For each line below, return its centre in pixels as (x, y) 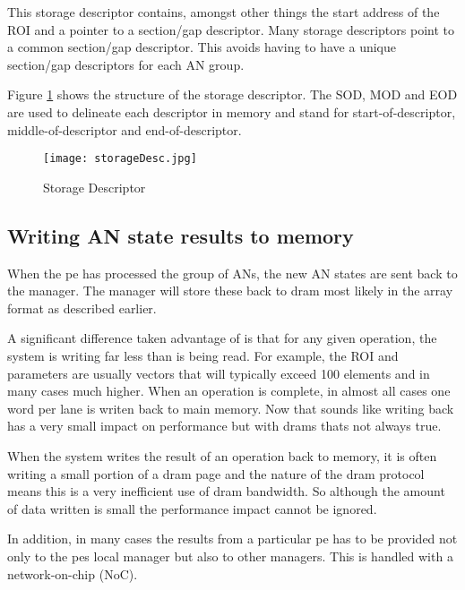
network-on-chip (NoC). (73, 573)
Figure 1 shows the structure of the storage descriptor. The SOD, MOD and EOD (232, 94)
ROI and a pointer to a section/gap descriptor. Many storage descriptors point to (231, 29)
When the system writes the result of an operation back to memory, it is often (222, 455)
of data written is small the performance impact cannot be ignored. (192, 508)
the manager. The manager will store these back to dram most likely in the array (230, 291)
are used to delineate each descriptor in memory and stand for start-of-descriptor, (232, 111)
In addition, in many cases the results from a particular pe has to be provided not (232, 539)
